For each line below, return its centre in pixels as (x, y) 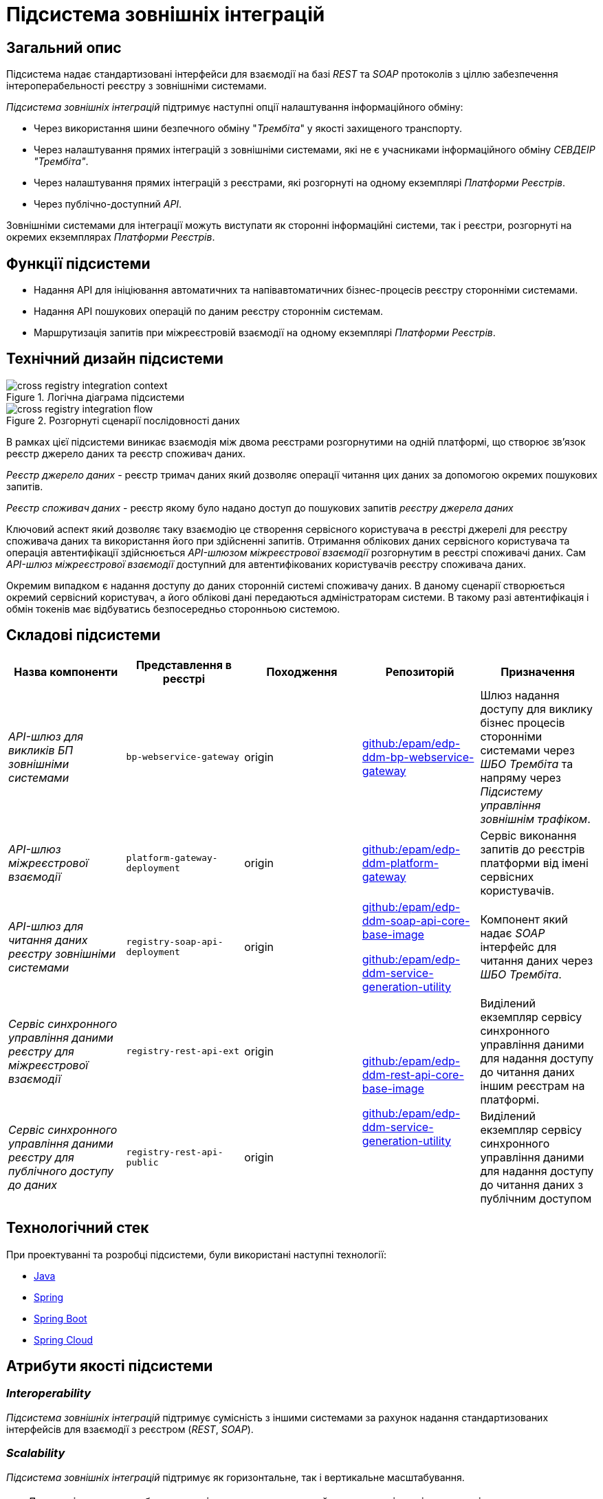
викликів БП (41, 750)
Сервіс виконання (528, 835)
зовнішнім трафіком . (535, 819)
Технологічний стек (78, 1228)
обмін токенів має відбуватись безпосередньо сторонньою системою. (173, 609)
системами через (527, 750)
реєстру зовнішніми (62, 953)
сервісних (507, 876)
